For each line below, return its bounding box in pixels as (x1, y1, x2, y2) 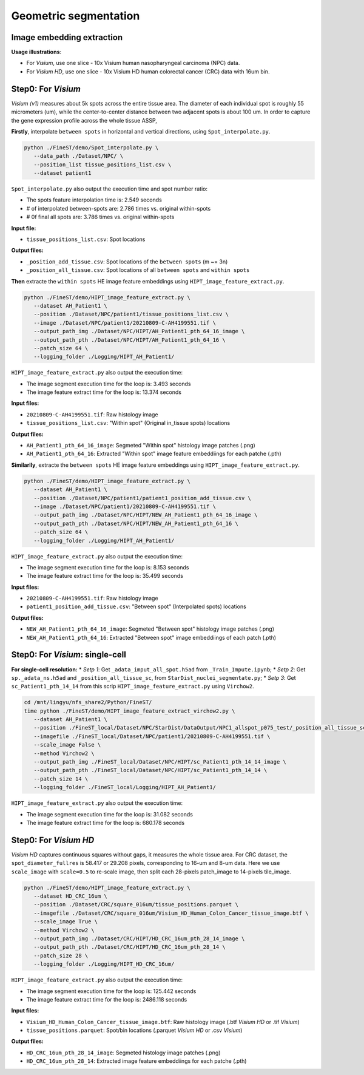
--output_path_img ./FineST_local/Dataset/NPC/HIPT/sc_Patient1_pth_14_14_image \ (33, 759, 286, 765)
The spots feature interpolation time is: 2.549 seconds (26, 196, 162, 203)
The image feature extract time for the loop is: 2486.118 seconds (26, 995, 187, 1003)
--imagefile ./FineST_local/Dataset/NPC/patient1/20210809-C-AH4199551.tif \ (33, 733, 271, 740)
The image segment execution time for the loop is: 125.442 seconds (26, 987, 197, 995)
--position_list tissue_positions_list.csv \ (33, 161, 172, 168)
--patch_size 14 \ (33, 775, 89, 782)
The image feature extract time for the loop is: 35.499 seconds (26, 572, 183, 580)
